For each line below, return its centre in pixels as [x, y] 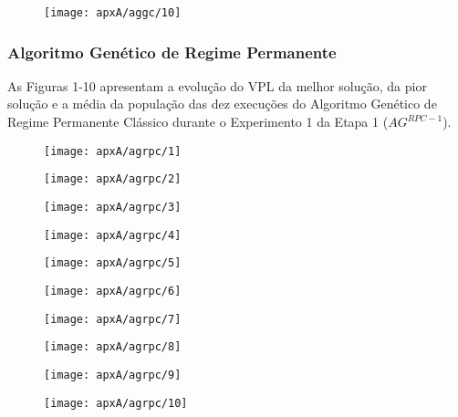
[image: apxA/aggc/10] [113, 13]
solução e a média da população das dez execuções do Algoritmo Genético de [222, 104]
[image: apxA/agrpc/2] [113, 179]
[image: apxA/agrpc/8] [113, 347]
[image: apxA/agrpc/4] [113, 235]
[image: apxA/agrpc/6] [113, 291]
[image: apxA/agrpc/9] [113, 375]
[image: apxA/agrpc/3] [113, 207]
